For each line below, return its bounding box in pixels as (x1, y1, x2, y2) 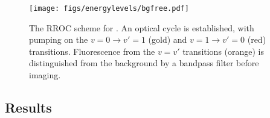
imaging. (29, 69, 61, 81)
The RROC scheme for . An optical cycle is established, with (29, 21, 254, 34)
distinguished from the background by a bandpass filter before (29, 57, 259, 69)
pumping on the (29, 33, 88, 46)
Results (5, 98, 52, 117)
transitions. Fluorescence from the (29, 45, 155, 57)
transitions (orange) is (182, 45, 265, 57)
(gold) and (148, 33, 187, 46)
